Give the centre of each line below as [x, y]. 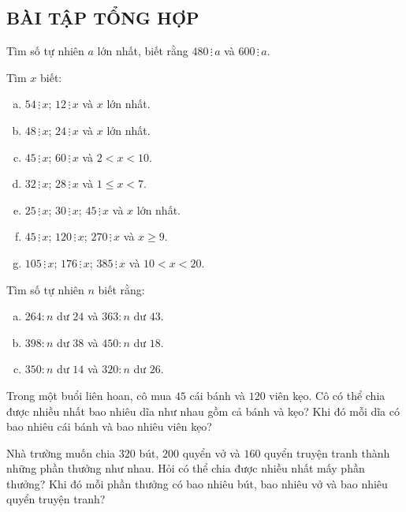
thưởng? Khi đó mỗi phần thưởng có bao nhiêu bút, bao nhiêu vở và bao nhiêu [197, 483]
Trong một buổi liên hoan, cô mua [89, 395]
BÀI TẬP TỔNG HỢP [103, 18]
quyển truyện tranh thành [327, 452]
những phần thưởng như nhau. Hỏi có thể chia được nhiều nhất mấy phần [186, 468]
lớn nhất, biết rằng [143, 51]
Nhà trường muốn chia [61, 452]
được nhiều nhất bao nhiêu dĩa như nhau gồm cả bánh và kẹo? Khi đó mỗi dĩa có [203, 411]
